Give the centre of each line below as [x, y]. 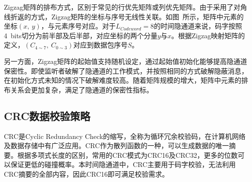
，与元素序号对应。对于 [78, 26]
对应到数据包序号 [101, 45]
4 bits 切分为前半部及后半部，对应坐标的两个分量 [81, 35]
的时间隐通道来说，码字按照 [198, 26]
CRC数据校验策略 [47, 115]
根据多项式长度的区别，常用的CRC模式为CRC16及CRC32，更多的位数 [127, 155]
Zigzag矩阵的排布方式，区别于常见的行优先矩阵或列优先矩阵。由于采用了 [119, 7]
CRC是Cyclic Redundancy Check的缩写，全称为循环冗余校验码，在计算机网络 [125, 136]
